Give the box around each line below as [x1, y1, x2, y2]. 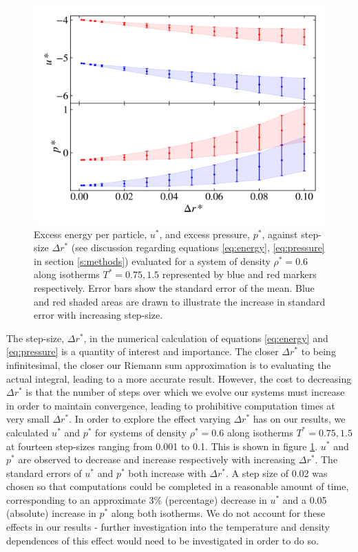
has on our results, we [253, 412, 346, 426]
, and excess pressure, [159, 226, 250, 241]
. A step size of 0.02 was [225, 465, 328, 480]
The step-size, [6, 330, 65, 345]
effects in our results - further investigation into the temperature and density [6, 520, 330, 534]
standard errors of [6, 465, 82, 480]
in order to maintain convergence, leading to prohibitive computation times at [6, 398, 335, 412]
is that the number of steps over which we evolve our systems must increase [25, 385, 345, 399]
